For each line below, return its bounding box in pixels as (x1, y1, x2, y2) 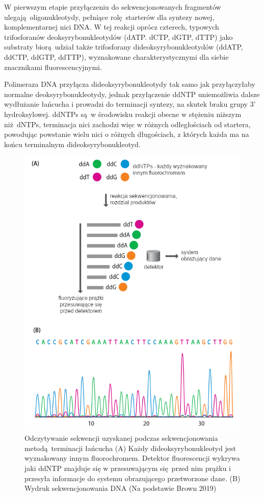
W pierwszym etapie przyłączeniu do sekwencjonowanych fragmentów (4, 2, 221, 12)
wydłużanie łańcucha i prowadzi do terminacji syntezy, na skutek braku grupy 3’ (4, 99, 256, 109)
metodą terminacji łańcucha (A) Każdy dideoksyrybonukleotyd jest (24, 442, 236, 453)
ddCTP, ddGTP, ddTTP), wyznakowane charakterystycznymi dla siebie (4, 51, 229, 62)
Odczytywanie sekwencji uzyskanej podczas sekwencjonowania (24, 433, 218, 443)
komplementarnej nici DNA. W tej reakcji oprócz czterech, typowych (4, 21, 219, 32)
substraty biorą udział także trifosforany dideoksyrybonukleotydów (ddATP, (4, 41, 243, 52)
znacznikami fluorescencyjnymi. (4, 61, 102, 72)
